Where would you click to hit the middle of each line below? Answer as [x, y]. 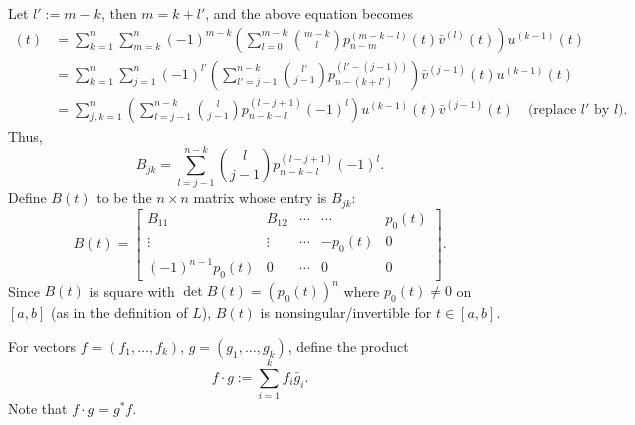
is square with [132, 290]
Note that [38, 408]
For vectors [42, 345]
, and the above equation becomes [309, 13]
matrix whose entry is [260, 197]
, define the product [348, 345]
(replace [552, 109]
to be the [124, 197]
